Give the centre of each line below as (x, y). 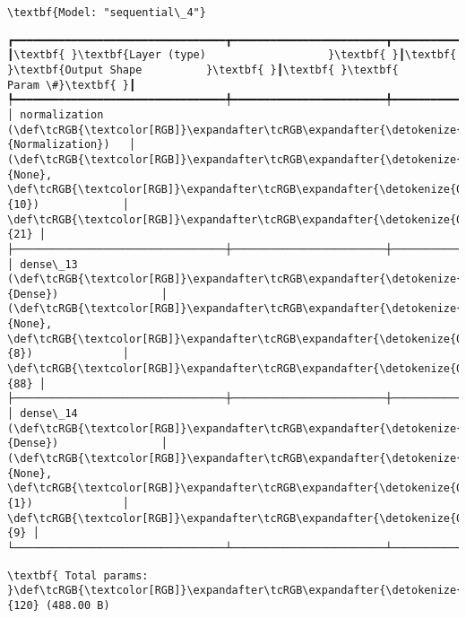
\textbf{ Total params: (78, 575)
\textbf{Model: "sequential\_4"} (107, 13)
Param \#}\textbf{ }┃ (72, 85)
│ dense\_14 (43, 414)
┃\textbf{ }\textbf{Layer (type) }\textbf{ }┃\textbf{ (232, 55)
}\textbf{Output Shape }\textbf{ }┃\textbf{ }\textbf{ (203, 70)
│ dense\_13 (43, 264)
